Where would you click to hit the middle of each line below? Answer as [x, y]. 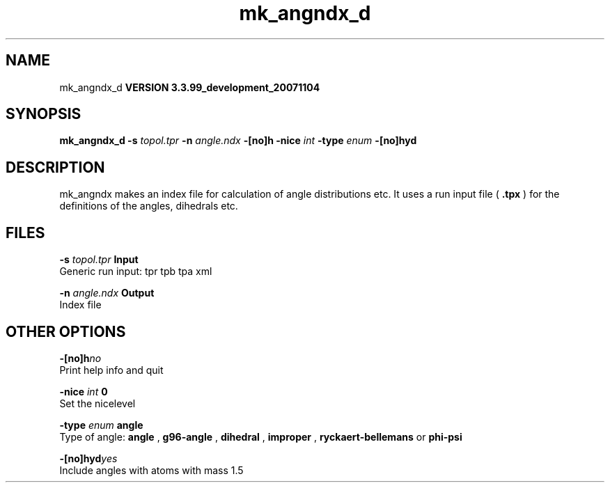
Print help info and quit [111, 370]
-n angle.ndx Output [107, 293]
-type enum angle [101, 425]
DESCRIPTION [55, 167]
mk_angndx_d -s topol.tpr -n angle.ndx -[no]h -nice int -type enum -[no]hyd [238, 141]
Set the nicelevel [97, 403]
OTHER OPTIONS [66, 331]
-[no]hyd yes [88, 458]
